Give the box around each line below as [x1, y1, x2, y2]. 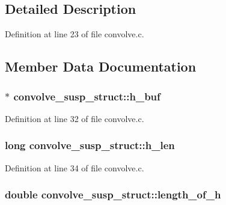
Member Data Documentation [5, 57, 197, 76]
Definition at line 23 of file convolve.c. [5, 28, 144, 40]
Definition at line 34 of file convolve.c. [5, 161, 144, 174]
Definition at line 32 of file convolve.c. [5, 112, 144, 124]
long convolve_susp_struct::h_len [5, 138, 175, 153]
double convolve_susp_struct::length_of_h [5, 187, 221, 202]
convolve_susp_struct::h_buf [13, 88, 160, 103]
